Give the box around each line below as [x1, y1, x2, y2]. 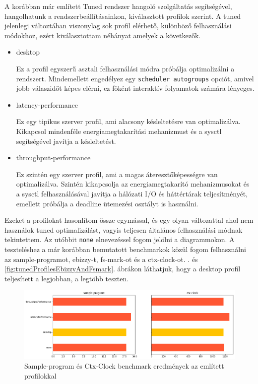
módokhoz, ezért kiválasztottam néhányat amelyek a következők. [4, 30, 201, 40]
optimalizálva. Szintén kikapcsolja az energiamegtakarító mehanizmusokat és [16, 179, 250, 189]
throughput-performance [16, 152, 91, 163]
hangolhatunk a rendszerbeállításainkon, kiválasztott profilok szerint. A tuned [4, 10, 241, 21]
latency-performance [16, 99, 78, 110]
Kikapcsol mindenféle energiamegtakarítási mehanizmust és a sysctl [16, 126, 222, 136]
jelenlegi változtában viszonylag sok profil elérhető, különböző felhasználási [4, 20, 232, 31]
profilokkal [24, 371, 57, 381]
